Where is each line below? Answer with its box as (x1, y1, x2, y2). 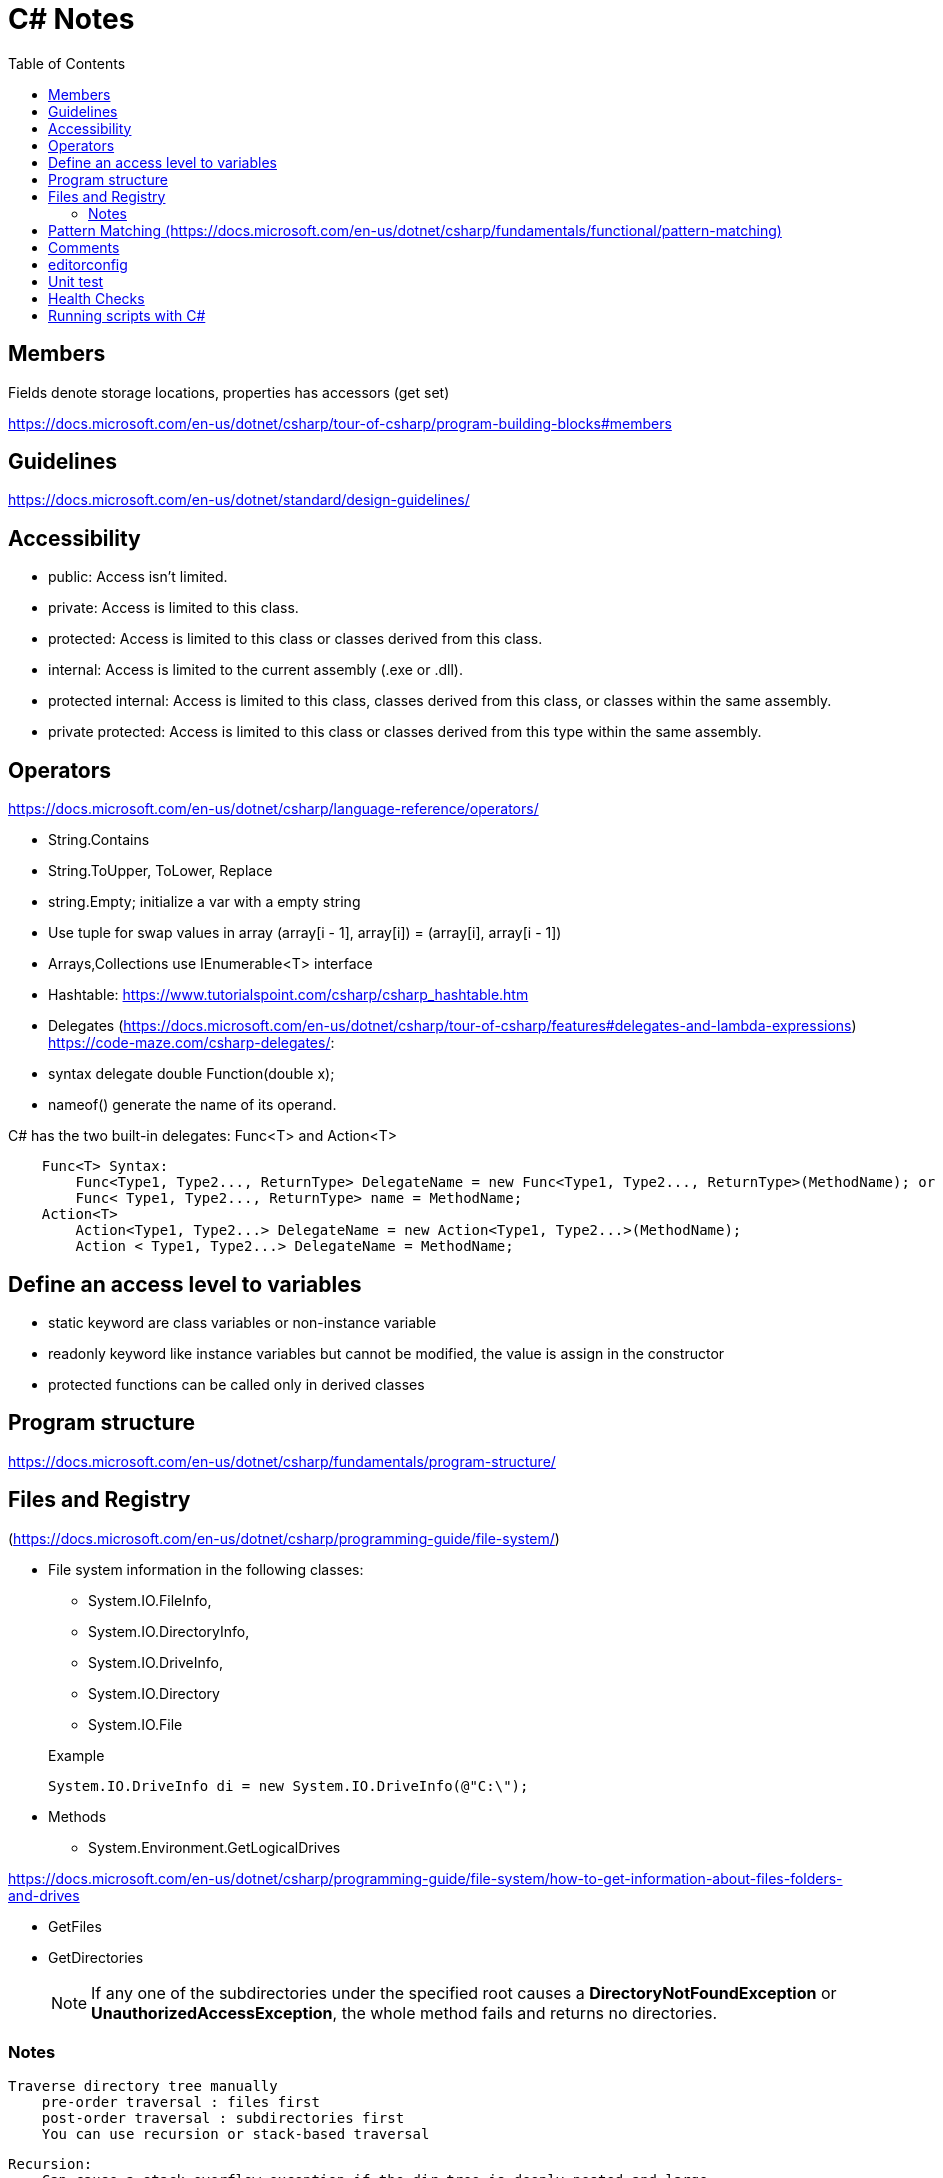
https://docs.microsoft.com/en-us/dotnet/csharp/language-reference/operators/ (8, 800, 539, 818)
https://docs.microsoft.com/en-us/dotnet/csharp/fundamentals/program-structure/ (8, 1452, 556, 1470)
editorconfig (48, 255, 128, 273)
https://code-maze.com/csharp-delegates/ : (48, 1034, 335, 1052)
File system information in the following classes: (48, 1560, 364, 1578)
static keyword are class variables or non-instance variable (48, 1313, 437, 1331)
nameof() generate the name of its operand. (48, 1096, 337, 1114)
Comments (48, 238, 120, 256)
